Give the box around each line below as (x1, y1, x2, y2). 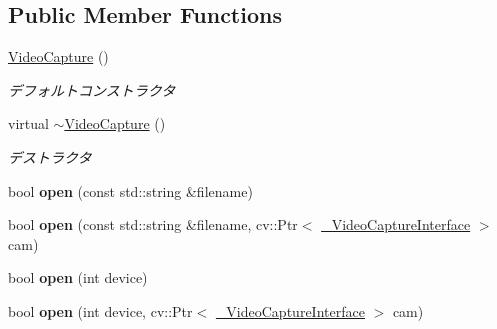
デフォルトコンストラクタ (8, 79, 176, 100)
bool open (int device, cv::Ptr (8, 300, 193, 321)
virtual (8, 113, 49, 134)
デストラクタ (8, 146, 92, 167)
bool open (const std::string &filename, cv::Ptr (8, 214, 298, 235)
